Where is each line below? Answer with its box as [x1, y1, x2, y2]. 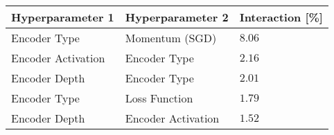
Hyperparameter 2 [125, 9, 229, 25]
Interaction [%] [239, 9, 323, 25]
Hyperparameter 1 [11, 9, 114, 25]
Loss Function [125, 90, 193, 106]
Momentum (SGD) [125, 30, 217, 46]
